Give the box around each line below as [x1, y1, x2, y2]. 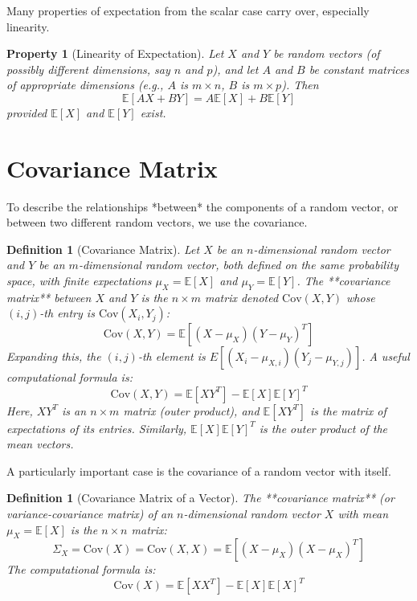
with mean [337, 505, 389, 521]
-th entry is [39, 305, 95, 321]
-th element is [137, 348, 206, 365]
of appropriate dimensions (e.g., [6, 76, 164, 93]
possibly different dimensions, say [6, 60, 170, 77]
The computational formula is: [6, 561, 156, 578]
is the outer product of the [259, 419, 388, 436]
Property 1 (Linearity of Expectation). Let [6, 45, 224, 62]
